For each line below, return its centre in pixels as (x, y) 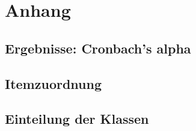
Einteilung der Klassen (77, 119)
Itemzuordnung (53, 83)
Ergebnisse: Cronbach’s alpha (98, 48)
